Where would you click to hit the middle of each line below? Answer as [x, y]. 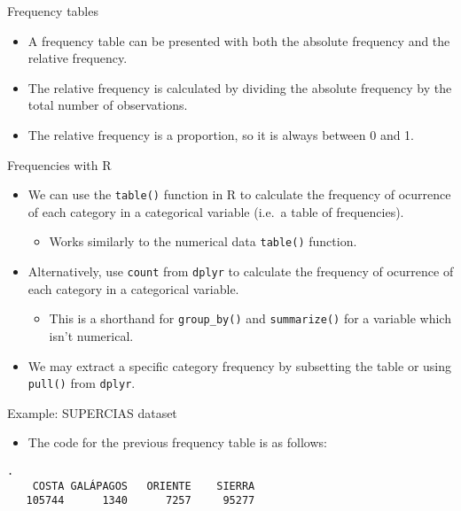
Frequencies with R [59, 164]
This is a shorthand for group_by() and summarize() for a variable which [250, 318]
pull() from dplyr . [82, 383]
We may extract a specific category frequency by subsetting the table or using [240, 365]
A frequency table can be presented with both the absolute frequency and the [239, 40]
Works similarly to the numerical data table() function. [203, 241]
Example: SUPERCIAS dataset [92, 412]
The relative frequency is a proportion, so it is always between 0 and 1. [221, 134]
